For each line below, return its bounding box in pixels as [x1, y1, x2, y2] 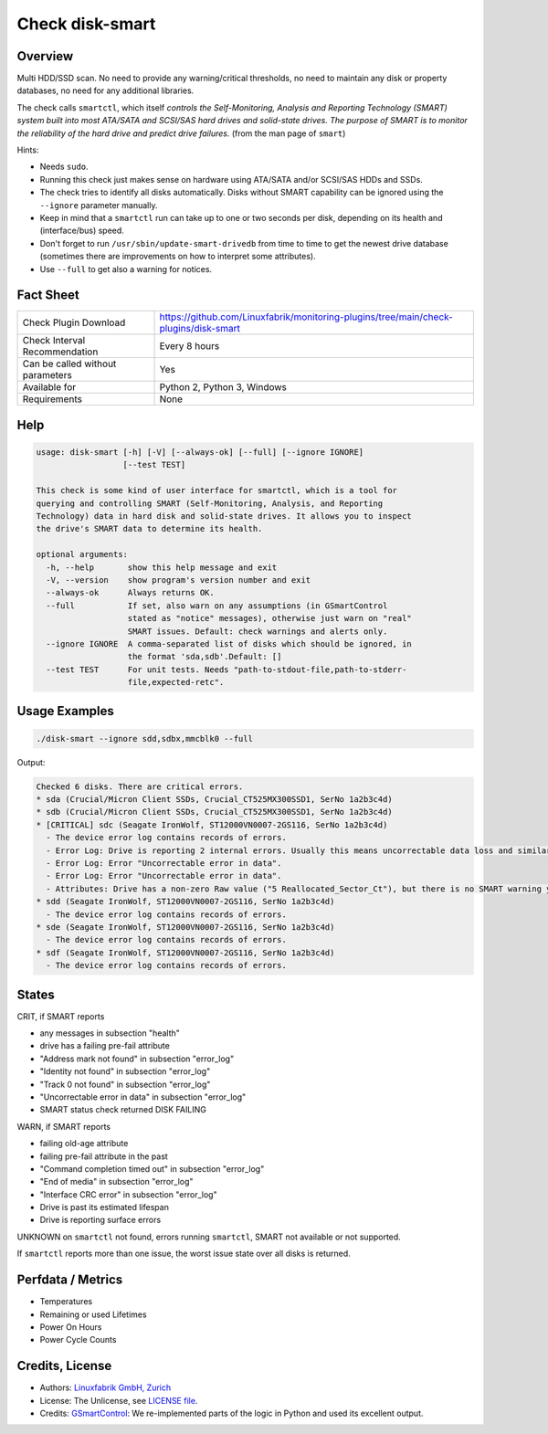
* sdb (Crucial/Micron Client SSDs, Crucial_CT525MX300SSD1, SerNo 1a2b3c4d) [36, 807, 393, 817]
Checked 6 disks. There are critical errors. [36, 781, 244, 792]
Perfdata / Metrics [16, 1272, 123, 1288]
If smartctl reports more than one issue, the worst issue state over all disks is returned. [16, 1248, 351, 1260]
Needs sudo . [39, 161, 89, 173]
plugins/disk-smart [159, 322, 241, 335]
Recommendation [22, 345, 99, 358]
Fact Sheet [16, 288, 79, 303]
